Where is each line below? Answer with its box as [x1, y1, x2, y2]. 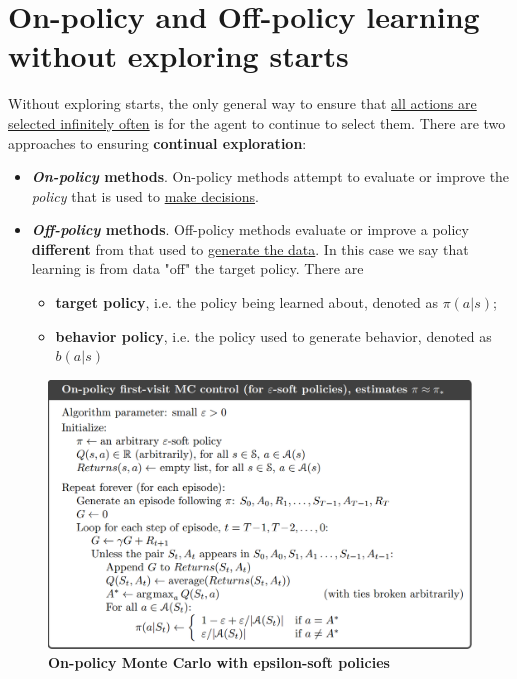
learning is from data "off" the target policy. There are [31, 258, 364, 279]
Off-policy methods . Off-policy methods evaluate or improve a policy [31, 219, 469, 240]
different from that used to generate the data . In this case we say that [31, 238, 469, 259]
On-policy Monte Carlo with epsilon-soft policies [48, 652, 390, 673]
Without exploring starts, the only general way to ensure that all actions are [8, 93, 477, 114]
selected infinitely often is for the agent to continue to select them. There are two [8, 112, 506, 133]
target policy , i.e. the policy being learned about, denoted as [55, 292, 438, 313]
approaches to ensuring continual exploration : [8, 132, 307, 153]
